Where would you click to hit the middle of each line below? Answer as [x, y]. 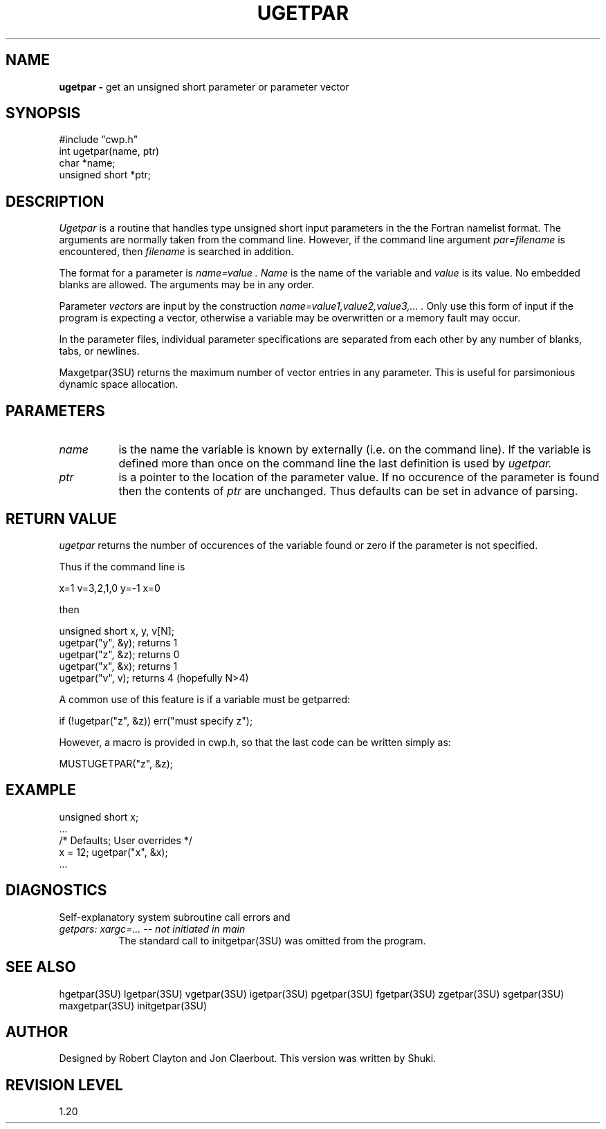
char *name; [87, 163]
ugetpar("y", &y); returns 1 [118, 642]
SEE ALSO [41, 967]
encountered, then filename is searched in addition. [176, 252]
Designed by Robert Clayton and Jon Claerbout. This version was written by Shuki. [248, 1058]
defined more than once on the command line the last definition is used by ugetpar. [335, 464]
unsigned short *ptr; [105, 175]
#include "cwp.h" [99, 140]
